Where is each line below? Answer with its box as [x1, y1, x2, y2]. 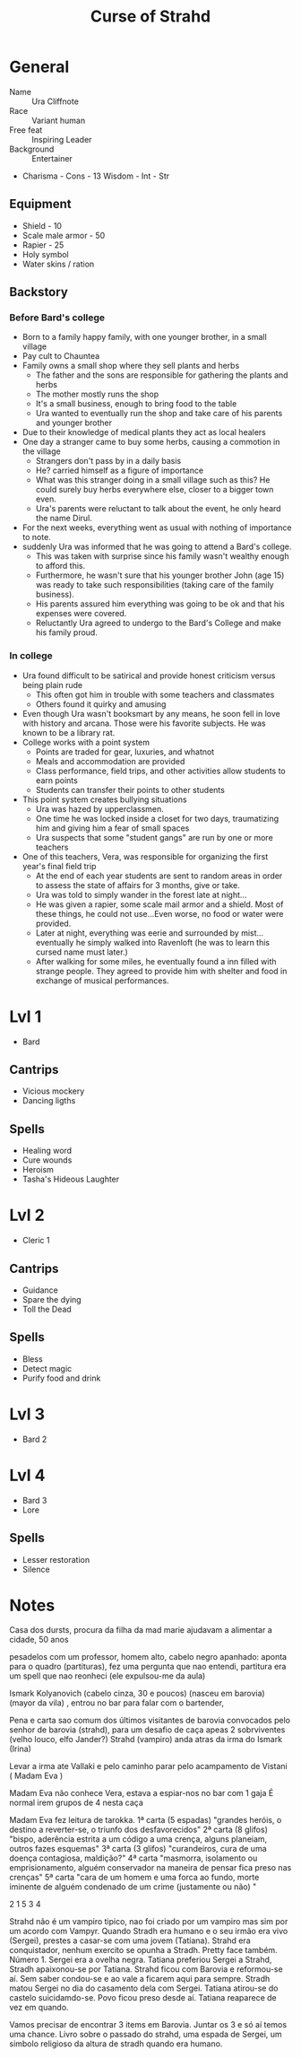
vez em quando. [9, 2002, 69, 2013]
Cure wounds [21, 1155, 73, 1165]
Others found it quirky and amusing [35, 698, 167, 710]
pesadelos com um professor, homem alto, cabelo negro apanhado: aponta [9, 1652, 288, 1662]
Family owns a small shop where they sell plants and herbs [21, 361, 240, 371]
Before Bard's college [9, 311, 106, 324]
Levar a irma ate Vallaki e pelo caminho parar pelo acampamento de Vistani [9, 1761, 288, 1772]
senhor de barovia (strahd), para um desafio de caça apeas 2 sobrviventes [9, 1724, 286, 1735]
